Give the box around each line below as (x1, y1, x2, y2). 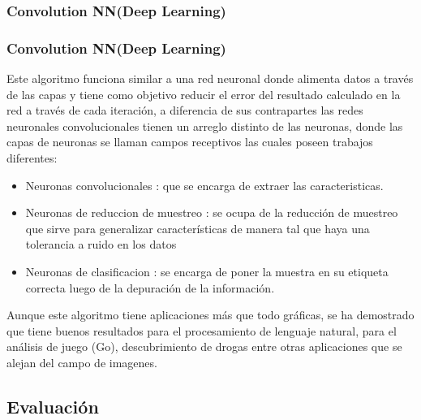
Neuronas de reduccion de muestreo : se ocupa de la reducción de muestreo (25, 204, 398, 221)
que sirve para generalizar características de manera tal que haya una (25, 219, 370, 236)
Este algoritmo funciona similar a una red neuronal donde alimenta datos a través (6, 70, 414, 87)
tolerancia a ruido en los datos (25, 236, 177, 253)
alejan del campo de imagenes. (6, 353, 157, 370)
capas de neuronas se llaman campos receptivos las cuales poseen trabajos (6, 133, 373, 150)
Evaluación (6, 393, 99, 418)
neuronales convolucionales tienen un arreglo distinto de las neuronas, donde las (6, 117, 403, 134)
